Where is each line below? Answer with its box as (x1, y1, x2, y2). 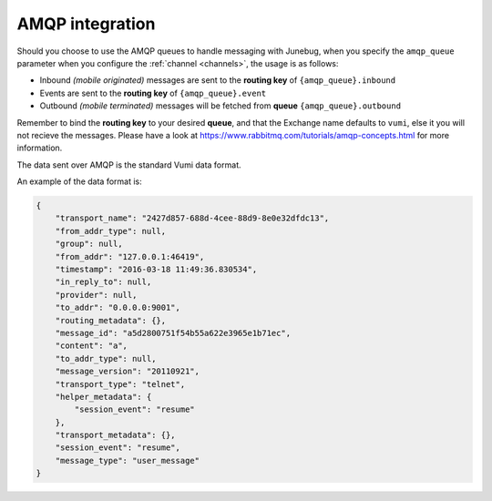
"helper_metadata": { (55, 392, 152, 402)
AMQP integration (16, 14, 156, 34)
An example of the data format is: (16, 176, 143, 187)
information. (16, 142, 63, 154)
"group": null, (55, 239, 123, 250)
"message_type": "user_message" (55, 455, 200, 465)
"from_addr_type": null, (55, 226, 167, 236)
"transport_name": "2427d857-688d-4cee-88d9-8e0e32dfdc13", (55, 213, 330, 223)
